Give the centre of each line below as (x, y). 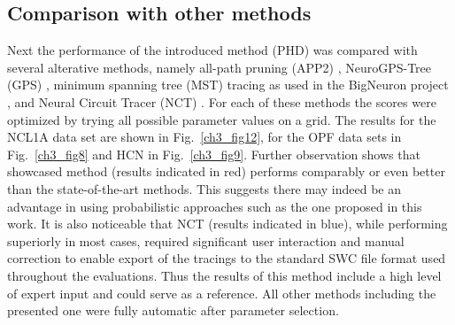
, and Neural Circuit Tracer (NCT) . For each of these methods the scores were (222, 101)
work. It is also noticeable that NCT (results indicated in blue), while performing (227, 224)
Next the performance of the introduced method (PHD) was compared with (212, 50)
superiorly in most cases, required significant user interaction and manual (206, 240)
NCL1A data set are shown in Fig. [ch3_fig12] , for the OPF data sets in (204, 137)
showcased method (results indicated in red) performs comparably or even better (226, 171)
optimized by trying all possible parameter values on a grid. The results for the (222, 119)
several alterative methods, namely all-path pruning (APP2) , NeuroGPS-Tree (220, 67)
